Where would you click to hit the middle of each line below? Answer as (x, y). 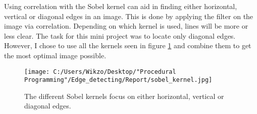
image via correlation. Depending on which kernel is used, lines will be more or (126, 26)
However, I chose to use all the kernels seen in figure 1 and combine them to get (128, 45)
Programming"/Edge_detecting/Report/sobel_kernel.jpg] (118, 80)
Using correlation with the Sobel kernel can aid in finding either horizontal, (121, 6)
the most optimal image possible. (55, 55)
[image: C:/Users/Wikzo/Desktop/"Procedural (100, 72)
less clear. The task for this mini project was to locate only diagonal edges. (120, 35)
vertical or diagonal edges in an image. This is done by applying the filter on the (129, 16)
